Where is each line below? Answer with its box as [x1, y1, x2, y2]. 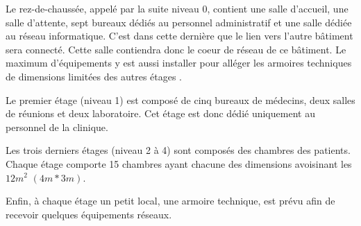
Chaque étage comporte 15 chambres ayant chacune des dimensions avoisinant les [6, 156, 352, 171]
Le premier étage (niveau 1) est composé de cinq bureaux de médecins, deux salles [6, 92, 355, 107]
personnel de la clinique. [6, 119, 108, 134]
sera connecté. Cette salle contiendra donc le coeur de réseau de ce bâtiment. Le [6, 42, 346, 56]
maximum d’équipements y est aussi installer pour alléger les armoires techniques [6, 55, 352, 70]
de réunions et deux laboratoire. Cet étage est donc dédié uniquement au [6, 106, 315, 121]
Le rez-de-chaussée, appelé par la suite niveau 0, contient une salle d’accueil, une [6, 1, 349, 15]
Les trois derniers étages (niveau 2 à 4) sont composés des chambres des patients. [6, 143, 351, 157]
